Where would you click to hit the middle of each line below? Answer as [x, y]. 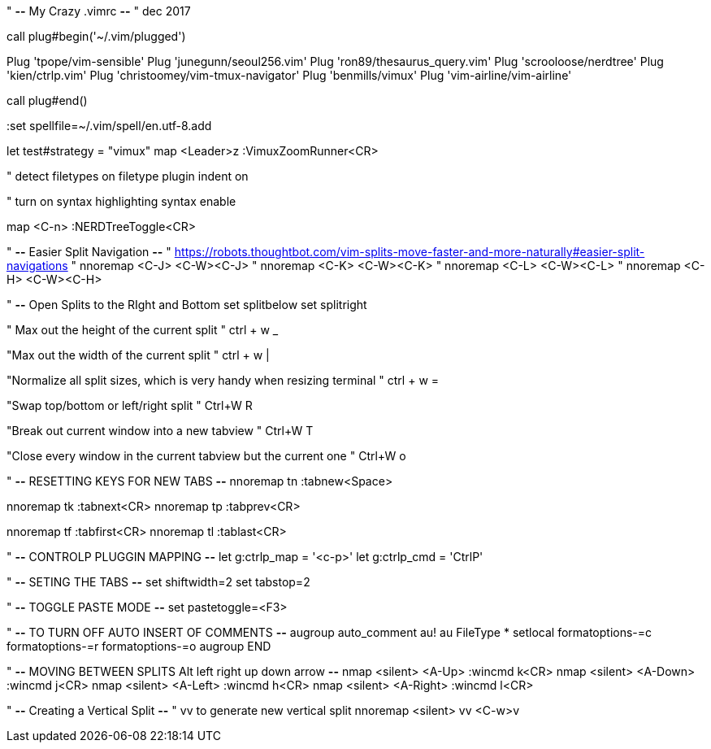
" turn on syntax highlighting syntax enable [121, 201]
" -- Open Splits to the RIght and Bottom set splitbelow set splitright [187, 305]
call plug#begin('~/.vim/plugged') [96, 36]
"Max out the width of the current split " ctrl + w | [138, 355]
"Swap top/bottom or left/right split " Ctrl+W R [130, 405]
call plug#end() [47, 100]
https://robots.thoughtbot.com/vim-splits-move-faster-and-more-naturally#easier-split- [410, 252]
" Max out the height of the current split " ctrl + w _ [143, 330]
